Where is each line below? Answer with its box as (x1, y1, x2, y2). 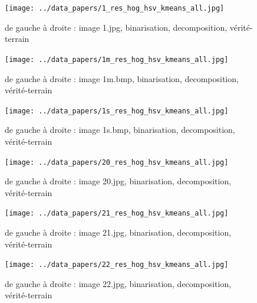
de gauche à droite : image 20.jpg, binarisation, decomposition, (5, 175, 232, 187)
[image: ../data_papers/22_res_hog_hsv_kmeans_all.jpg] (5, 260, 229, 269)
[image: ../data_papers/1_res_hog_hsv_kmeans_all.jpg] (5, 4, 225, 12)
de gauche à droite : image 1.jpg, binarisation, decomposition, (5, 21, 228, 33)
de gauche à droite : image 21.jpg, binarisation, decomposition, (5, 226, 232, 239)
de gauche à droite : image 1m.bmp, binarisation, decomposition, (5, 72, 239, 84)
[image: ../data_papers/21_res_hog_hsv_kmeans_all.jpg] (5, 209, 229, 218)
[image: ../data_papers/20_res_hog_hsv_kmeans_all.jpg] (5, 158, 229, 167)
